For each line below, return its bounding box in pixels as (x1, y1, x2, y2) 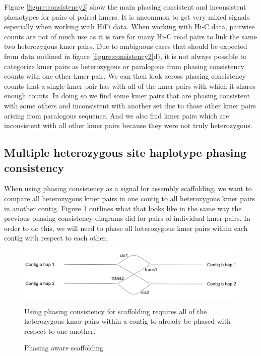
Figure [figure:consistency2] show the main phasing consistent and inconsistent (4, 2, 246, 12)
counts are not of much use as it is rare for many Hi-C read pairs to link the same (4, 31, 257, 41)
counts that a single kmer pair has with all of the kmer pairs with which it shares (4, 80, 255, 91)
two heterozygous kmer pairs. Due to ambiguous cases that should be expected (4, 41, 247, 51)
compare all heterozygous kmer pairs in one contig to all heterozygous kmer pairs (4, 193, 255, 203)
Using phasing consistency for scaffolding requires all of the (24, 306, 207, 316)
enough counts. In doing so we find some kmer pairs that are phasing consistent (4, 90, 250, 101)
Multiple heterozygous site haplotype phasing (4, 145, 247, 160)
